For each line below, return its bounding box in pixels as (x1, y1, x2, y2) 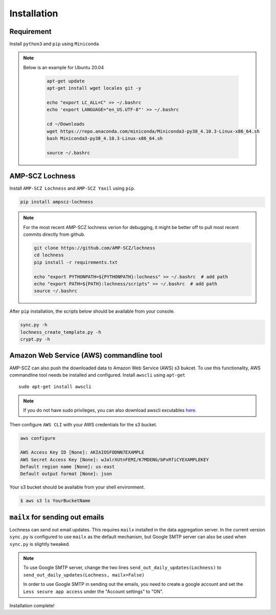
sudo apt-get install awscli (18, 384, 91, 389)
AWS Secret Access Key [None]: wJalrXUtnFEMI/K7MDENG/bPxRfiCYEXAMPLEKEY (20, 457, 209, 462)
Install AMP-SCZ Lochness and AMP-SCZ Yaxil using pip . (9, 185, 135, 192)
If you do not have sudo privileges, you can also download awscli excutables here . (23, 407, 197, 414)
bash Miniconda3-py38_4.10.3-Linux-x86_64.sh (47, 135, 163, 141)
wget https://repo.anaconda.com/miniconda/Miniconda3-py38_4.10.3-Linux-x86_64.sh (47, 128, 260, 134)
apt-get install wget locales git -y (47, 85, 142, 91)
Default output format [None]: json (20, 471, 112, 477)
